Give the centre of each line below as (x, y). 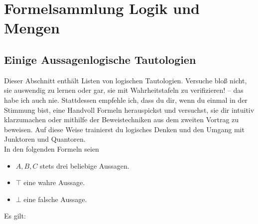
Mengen (32, 28)
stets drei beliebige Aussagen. (85, 165)
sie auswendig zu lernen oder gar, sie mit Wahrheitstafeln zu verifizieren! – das (124, 90)
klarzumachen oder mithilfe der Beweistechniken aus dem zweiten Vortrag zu (122, 119)
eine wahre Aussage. (54, 182)
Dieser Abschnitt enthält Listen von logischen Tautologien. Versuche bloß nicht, (126, 80)
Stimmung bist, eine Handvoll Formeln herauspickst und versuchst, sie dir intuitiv (129, 110)
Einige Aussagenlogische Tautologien (100, 59)
